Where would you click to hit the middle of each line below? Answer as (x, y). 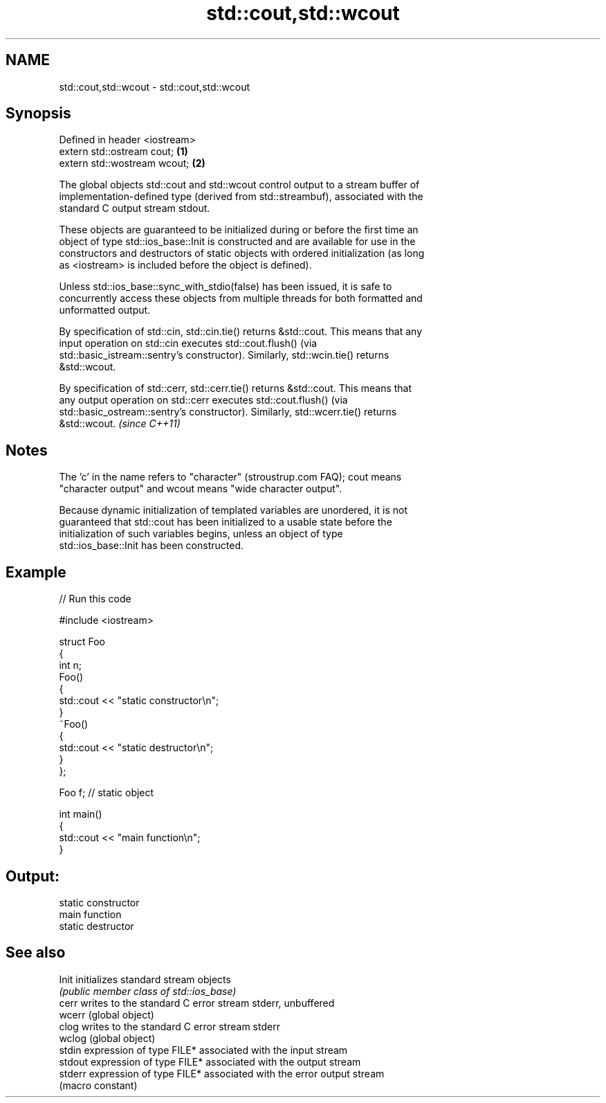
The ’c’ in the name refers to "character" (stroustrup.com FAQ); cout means (230, 477)
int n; (71, 665)
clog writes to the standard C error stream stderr (169, 1026)
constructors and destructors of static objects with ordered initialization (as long (242, 253)
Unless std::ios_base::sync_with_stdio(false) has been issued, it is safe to (226, 287)
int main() (81, 814)
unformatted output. (105, 310)
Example (36, 572)
